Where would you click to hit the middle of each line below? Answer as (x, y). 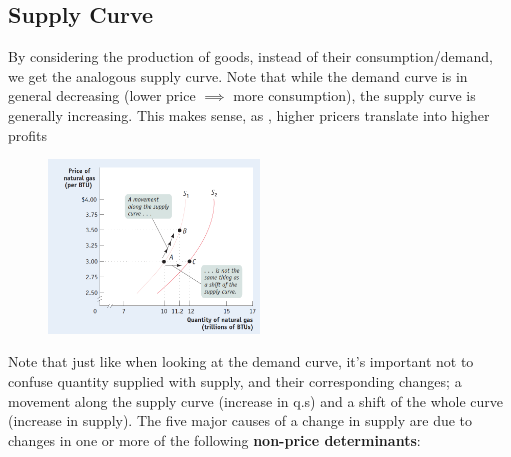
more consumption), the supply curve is (354, 95)
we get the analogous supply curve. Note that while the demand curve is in (238, 75)
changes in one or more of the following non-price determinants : (214, 439)
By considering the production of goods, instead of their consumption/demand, (250, 56)
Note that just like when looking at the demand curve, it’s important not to (241, 361)
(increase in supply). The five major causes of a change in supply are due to (240, 420)
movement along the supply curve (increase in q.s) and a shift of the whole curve (256, 400)
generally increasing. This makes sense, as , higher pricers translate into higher (249, 114)
